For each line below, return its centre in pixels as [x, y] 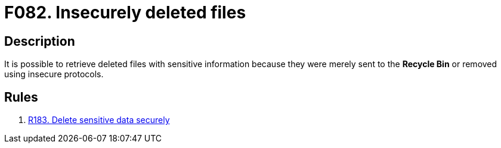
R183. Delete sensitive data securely [99, 120]
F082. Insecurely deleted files [125, 12]
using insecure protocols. [54, 74]
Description [40, 41]
